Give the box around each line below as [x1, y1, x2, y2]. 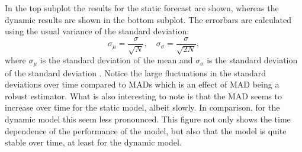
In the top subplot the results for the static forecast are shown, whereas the [5, 2, 279, 14]
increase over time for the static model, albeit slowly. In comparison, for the [5, 101, 280, 114]
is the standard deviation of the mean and [40, 54, 193, 66]
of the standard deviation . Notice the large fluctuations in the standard [5, 66, 266, 79]
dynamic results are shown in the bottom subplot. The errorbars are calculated [5, 13, 292, 25]
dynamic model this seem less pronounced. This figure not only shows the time [5, 113, 291, 125]
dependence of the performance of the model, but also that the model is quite [5, 124, 287, 137]
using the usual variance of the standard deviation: [5, 25, 189, 37]
